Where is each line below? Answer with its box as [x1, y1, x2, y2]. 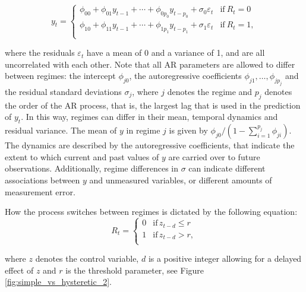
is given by [169, 124, 208, 137]
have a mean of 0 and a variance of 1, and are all [86, 46, 265, 59]
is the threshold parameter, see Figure [65, 264, 204, 276]
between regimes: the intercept [5, 69, 116, 82]
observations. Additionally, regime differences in [5, 162, 179, 174]
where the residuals [5, 46, 75, 59]
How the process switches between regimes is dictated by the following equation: [5, 205, 298, 218]
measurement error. [5, 185, 75, 198]
